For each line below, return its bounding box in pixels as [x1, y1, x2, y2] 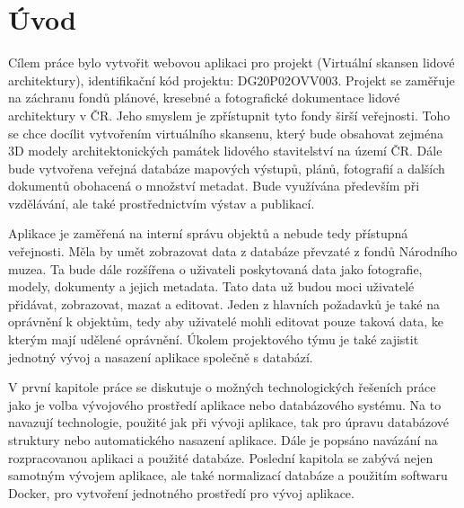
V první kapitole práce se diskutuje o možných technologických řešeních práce [8, 378, 436, 397]
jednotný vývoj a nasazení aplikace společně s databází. [8, 347, 313, 366]
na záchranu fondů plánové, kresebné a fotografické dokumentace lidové [8, 88, 400, 107]
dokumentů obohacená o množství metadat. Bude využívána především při [8, 176, 420, 195]
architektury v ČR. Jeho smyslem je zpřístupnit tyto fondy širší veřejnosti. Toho [8, 105, 451, 124]
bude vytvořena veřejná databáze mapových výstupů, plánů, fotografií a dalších [8, 158, 445, 177]
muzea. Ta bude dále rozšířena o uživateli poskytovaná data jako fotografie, [8, 259, 423, 278]
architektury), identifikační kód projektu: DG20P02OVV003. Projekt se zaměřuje [8, 70, 455, 89]
